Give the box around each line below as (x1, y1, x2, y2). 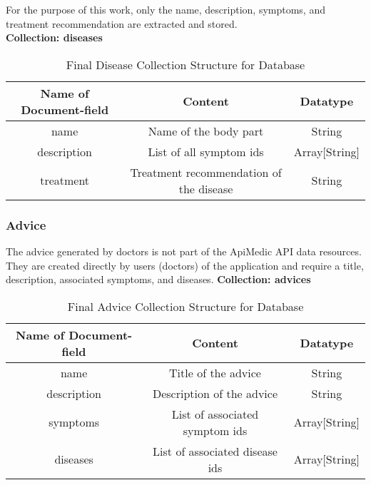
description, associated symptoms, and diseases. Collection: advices (6, 272, 311, 287)
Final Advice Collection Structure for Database (67, 297, 304, 315)
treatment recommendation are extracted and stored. (6, 16, 238, 31)
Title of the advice (169, 364, 261, 381)
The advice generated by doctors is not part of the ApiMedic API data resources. (6, 244, 362, 258)
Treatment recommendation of (130, 163, 282, 180)
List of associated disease (153, 442, 278, 459)
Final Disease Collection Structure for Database (66, 56, 305, 73)
